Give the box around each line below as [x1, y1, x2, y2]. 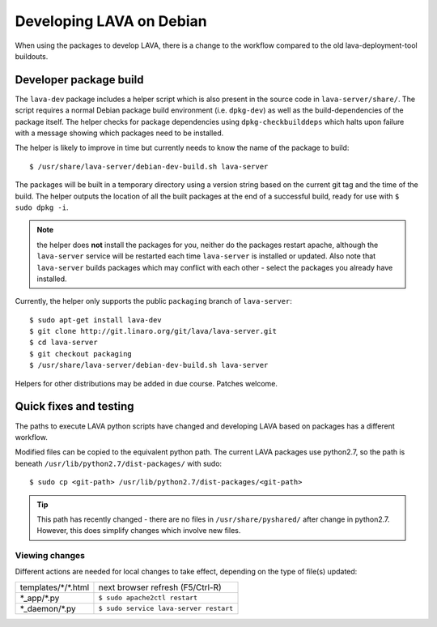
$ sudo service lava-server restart [98, 604, 234, 613]
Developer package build [15, 73, 144, 87]
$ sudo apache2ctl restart [98, 594, 198, 603]
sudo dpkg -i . [15, 203, 69, 212]
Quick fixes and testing [15, 399, 134, 413]
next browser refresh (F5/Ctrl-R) [98, 582, 222, 593]
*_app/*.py [19, 592, 60, 604]
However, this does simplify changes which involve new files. [36, 526, 241, 535]
